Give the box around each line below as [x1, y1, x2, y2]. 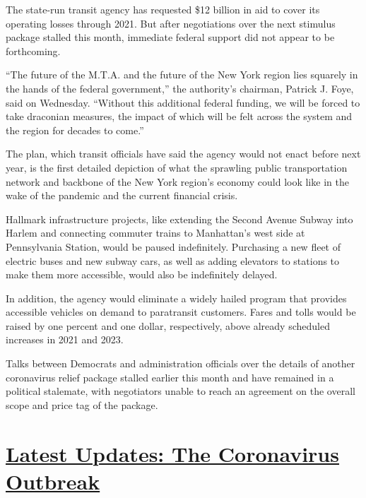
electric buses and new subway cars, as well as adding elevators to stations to [6, 253, 340, 268]
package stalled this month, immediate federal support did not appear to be [6, 30, 335, 45]
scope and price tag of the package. [6, 397, 158, 412]
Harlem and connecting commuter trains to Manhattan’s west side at [6, 225, 305, 240]
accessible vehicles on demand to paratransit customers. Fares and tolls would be [6, 304, 356, 319]
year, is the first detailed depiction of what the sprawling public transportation [6, 160, 348, 174]
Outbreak [6, 466, 100, 495]
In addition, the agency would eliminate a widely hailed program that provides [6, 290, 347, 305]
